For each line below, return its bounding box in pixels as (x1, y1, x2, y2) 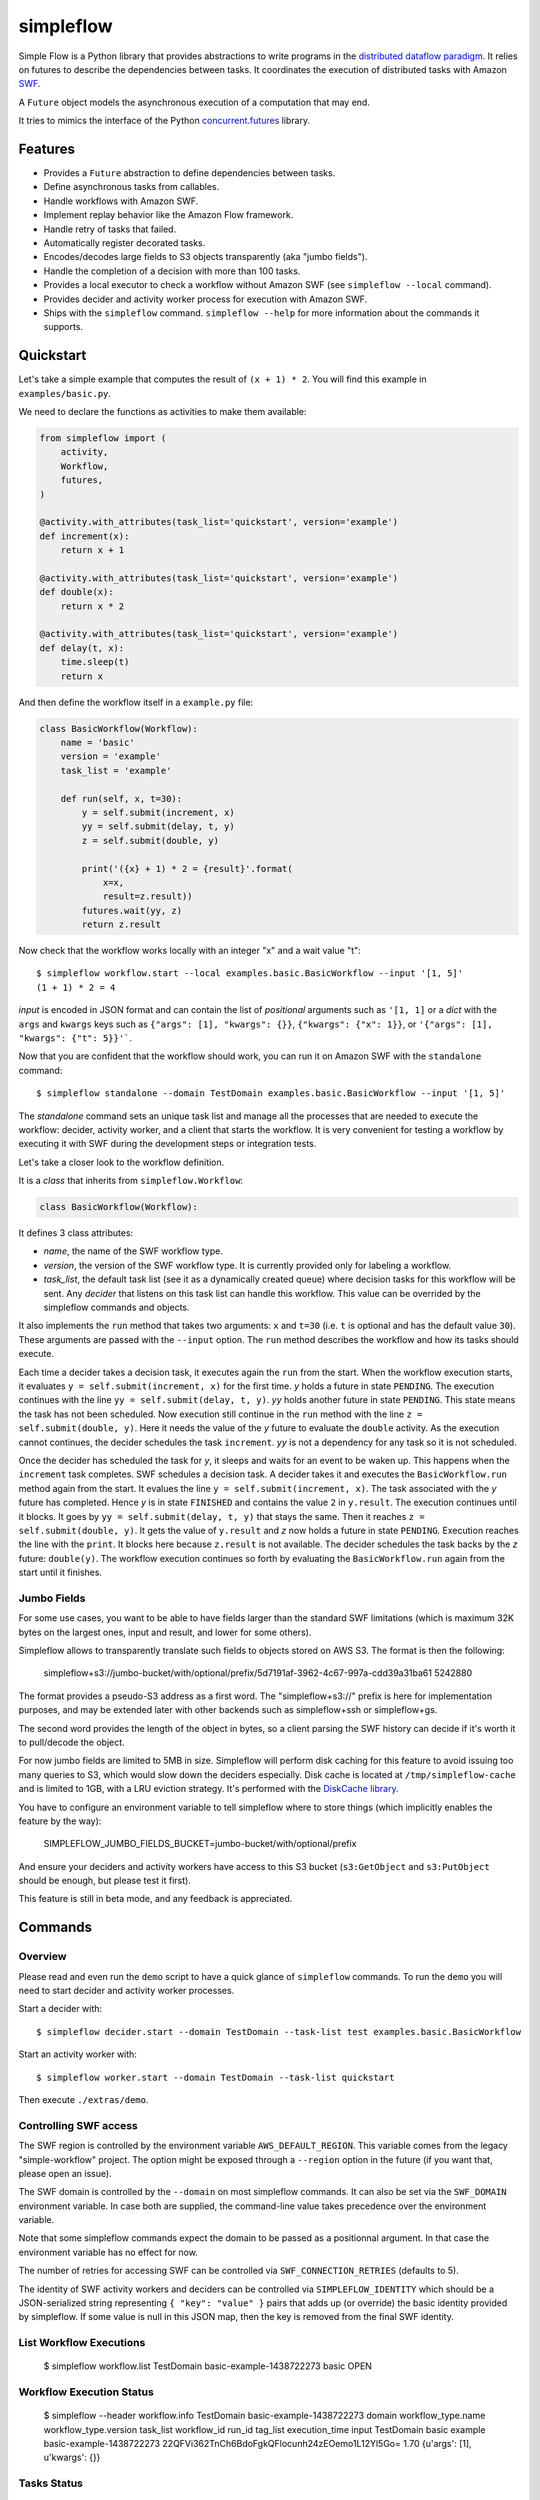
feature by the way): (18, 1815, 102, 1827)
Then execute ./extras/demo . (18, 2093, 149, 2105)
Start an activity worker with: (18, 2048, 137, 2060)
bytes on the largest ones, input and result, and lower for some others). (18, 1626, 312, 1638)
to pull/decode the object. (18, 1736, 125, 1748)
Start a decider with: (18, 2003, 103, 2015)
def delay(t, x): (39, 642, 125, 654)
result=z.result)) (102, 891, 194, 902)
